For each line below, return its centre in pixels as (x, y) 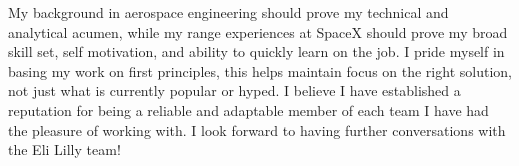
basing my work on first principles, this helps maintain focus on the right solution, (260, 70)
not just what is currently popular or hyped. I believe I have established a (234, 90)
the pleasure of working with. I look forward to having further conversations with (257, 129)
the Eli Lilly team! (64, 149)
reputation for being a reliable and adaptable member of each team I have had (248, 109)
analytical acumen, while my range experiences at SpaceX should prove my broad (258, 31)
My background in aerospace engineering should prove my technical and (228, 12)
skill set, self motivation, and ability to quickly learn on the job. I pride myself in (256, 51)
